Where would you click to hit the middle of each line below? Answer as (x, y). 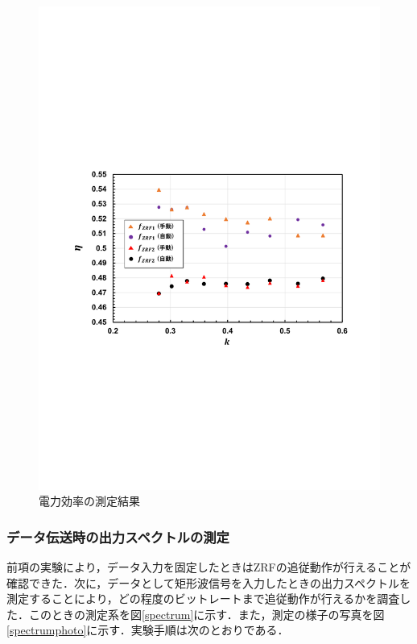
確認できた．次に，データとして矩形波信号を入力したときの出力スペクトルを (208, 582)
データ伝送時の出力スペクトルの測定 (118, 536)
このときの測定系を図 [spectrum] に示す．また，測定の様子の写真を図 (206, 614)
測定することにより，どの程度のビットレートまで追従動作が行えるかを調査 (203, 598)
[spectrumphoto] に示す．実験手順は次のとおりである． (148, 630)
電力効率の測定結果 (89, 501)
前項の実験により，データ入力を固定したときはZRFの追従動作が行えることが (209, 567)
